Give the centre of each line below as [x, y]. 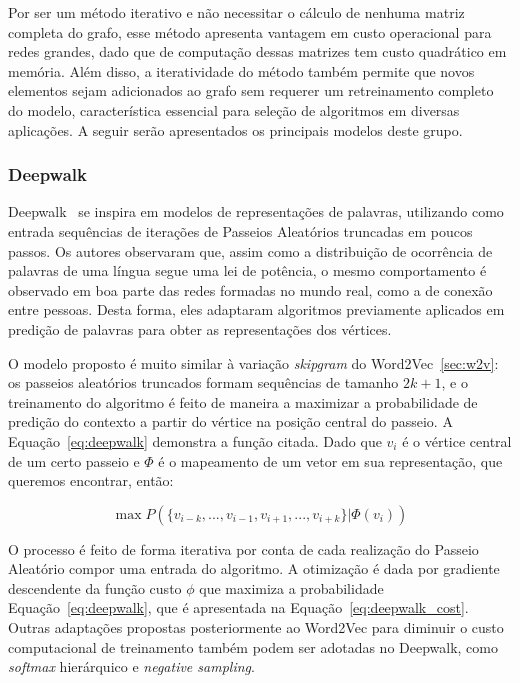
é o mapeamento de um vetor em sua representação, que [330, 460]
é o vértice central [457, 440]
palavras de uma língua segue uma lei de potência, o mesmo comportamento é [247, 270]
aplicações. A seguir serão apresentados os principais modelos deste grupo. [235, 129]
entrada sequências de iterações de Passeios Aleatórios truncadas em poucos [240, 230]
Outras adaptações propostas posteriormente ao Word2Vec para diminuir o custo [256, 627]
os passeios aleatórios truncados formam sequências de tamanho [203, 382]
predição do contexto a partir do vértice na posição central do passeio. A [230, 421]
